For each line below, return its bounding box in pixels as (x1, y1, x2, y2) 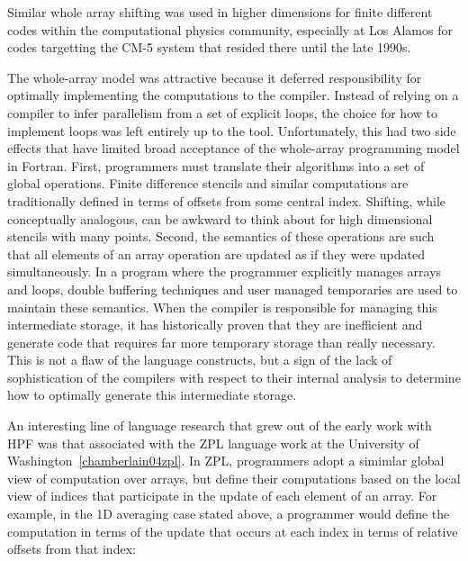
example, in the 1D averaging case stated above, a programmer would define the (7, 504, 450, 523)
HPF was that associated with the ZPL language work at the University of (7, 433, 419, 452)
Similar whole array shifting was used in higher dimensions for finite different (7, 3, 433, 21)
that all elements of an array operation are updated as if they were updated (7, 244, 425, 263)
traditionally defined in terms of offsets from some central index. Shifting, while (7, 191, 445, 210)
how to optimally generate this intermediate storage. (7, 385, 297, 404)
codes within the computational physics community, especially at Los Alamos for (7, 20, 453, 39)
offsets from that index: (7, 539, 136, 558)
